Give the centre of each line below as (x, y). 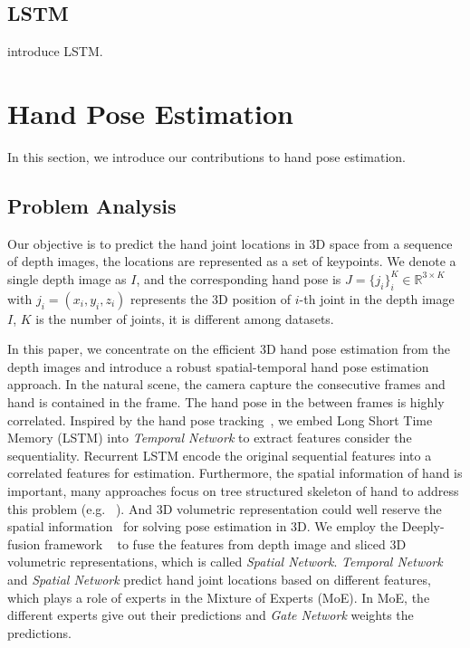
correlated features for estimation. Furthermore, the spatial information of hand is (235, 473)
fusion (24, 543)
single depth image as (67, 278)
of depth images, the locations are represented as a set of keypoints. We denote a (232, 261)
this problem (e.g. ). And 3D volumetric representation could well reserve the (225, 508)
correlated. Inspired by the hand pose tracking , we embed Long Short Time (220, 419)
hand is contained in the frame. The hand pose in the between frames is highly (226, 402)
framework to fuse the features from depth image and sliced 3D (225, 543)
